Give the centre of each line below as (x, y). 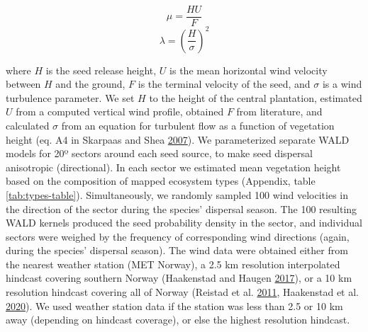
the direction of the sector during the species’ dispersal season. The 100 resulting (182, 208)
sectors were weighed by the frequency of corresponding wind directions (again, (178, 236)
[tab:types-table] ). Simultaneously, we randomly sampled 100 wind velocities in (177, 194)
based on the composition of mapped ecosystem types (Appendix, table (161, 181)
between (23, 84)
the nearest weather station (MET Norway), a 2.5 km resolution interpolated (173, 264)
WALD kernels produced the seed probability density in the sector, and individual (184, 223)
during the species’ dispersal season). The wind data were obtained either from (177, 250)
